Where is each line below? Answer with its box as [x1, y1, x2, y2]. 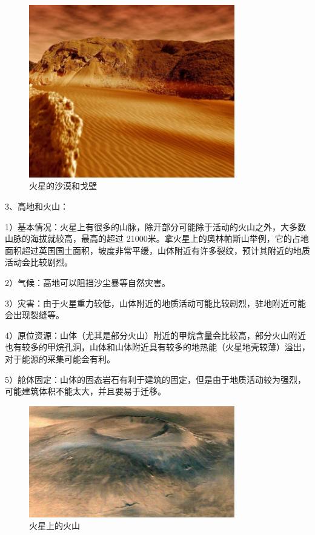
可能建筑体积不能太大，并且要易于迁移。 [5, 385, 166, 397]
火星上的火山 [29, 519, 80, 532]
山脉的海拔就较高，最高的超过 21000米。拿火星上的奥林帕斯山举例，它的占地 [5, 232, 309, 245]
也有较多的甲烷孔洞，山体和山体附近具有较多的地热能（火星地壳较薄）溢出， [5, 341, 310, 353]
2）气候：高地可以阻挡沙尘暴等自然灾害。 [5, 276, 170, 289]
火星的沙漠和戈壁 [29, 179, 97, 192]
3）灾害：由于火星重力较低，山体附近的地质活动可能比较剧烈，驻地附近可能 [5, 296, 306, 309]
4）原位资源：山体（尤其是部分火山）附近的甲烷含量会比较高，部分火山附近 [5, 328, 306, 341]
